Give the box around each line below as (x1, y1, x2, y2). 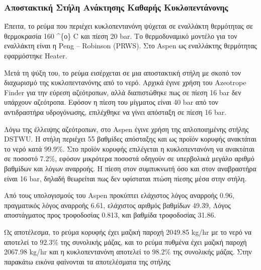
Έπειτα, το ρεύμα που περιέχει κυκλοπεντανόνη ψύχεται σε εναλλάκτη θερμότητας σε (4, 21, 253, 31)
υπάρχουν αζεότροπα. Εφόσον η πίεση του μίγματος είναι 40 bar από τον (4, 97, 218, 107)
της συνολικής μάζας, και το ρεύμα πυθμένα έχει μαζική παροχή (60, 236, 247, 247)
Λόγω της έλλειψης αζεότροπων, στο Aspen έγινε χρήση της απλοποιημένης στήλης (4, 123, 249, 134)
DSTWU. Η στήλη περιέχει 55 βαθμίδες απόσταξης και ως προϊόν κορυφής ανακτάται (4, 133, 256, 144)
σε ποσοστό (4, 153, 38, 164)
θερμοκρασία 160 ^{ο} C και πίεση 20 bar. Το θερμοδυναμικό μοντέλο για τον (4, 30, 237, 41)
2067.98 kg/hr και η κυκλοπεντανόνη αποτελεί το (4, 246, 150, 257)
